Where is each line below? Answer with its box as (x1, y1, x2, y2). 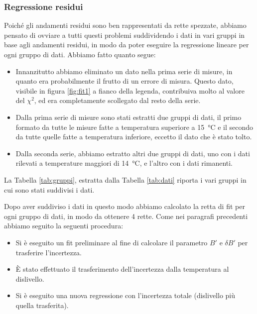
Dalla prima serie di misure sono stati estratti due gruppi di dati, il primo (15, 111, 242, 122)
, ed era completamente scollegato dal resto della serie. (34, 95, 201, 105)
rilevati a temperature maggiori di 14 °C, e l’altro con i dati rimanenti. (15, 158, 233, 168)
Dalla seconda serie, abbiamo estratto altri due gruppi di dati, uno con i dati (15, 148, 250, 158)
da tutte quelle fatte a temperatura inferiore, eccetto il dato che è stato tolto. (15, 131, 252, 142)
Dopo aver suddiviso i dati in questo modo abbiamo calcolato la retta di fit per (4, 201, 245, 211)
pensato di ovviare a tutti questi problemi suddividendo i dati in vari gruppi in (4, 29, 245, 40)
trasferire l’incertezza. (15, 247, 82, 257)
